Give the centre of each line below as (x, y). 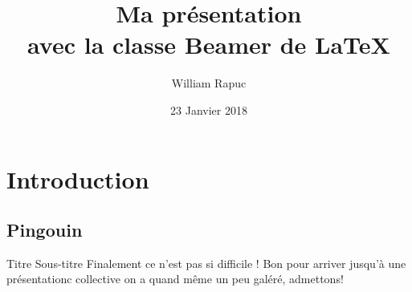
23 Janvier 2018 (209, 109)
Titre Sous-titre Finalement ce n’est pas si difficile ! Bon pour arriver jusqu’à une (206, 263)
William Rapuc (209, 83)
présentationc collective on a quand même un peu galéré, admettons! (175, 279)
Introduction (78, 178)
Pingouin (45, 230)
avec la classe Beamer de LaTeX (209, 45)
